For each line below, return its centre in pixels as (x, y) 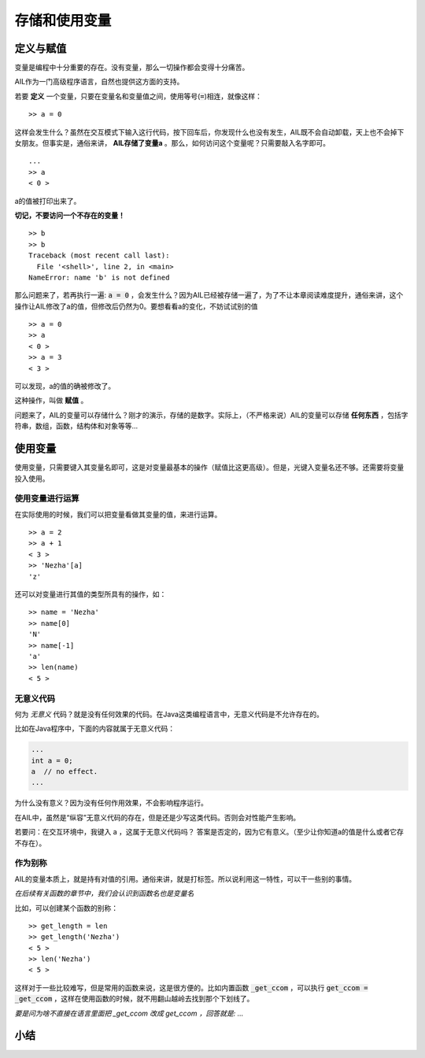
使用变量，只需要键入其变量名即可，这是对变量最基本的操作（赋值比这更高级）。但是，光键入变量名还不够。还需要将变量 (209, 468)
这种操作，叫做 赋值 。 (51, 401)
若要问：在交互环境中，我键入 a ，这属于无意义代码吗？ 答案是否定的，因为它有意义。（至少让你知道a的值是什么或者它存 (209, 832)
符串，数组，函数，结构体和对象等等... (76, 426)
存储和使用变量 (63, 20)
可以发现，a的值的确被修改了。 (65, 387)
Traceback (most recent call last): (99, 255)
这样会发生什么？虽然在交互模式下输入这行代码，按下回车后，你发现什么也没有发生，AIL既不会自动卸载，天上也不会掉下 (209, 132)
